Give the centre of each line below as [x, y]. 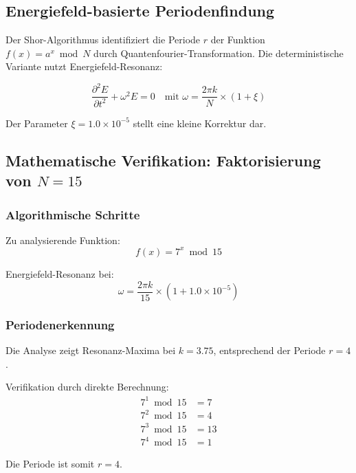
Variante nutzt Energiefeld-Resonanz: [84, 66]
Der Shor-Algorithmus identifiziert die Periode [103, 40]
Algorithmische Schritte [73, 214]
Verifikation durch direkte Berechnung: [87, 387]
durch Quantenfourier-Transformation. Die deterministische [219, 53]
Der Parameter [37, 123]
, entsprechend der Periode [269, 350]
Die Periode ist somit [50, 464]
